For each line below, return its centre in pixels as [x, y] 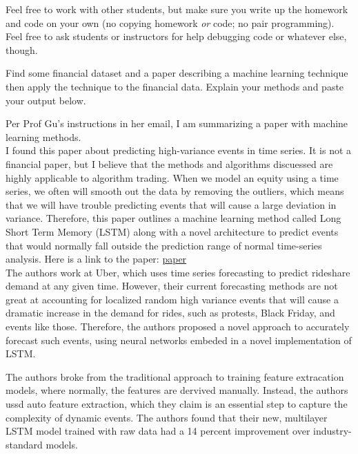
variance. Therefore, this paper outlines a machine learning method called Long [173, 218]
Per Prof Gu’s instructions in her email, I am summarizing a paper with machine [177, 123]
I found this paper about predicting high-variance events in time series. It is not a [179, 150]
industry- [332, 431]
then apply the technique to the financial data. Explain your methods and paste [175, 86]
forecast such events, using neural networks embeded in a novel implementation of [179, 340]
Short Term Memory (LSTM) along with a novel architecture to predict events [172, 231]
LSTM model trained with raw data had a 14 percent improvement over [158, 431]
